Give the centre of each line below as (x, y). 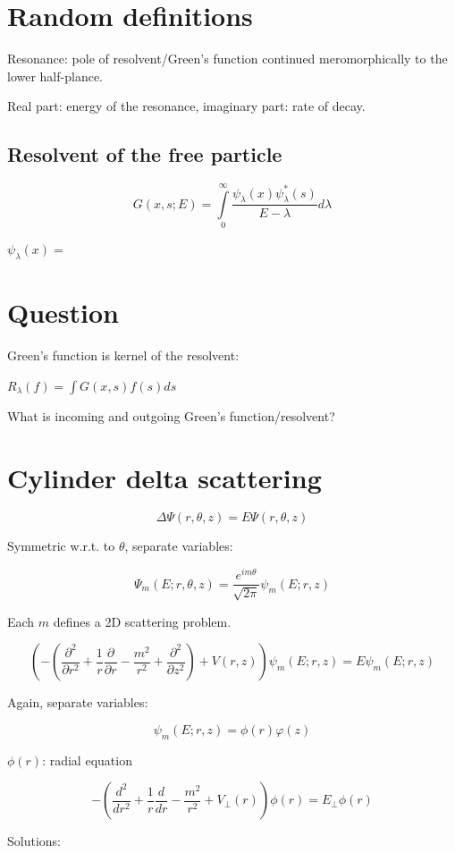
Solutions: (34, 841)
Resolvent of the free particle (145, 154)
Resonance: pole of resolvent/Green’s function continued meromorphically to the (227, 59)
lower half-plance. (55, 76)
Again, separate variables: (78, 702)
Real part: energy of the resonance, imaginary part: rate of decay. (186, 106)
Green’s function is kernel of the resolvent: (123, 355)
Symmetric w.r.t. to (61, 546)
